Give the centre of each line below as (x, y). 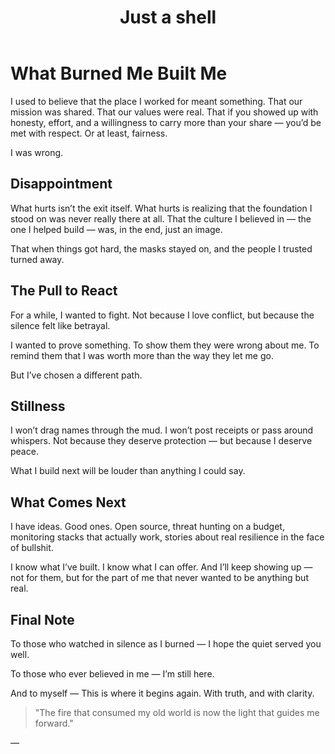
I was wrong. (37, 152)
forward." (54, 723)
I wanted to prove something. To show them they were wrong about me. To (165, 345)
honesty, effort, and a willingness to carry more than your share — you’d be (166, 122)
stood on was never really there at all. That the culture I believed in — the (161, 218)
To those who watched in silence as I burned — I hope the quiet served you (166, 644)
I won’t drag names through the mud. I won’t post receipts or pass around (162, 430)
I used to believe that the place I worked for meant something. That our (156, 101)
